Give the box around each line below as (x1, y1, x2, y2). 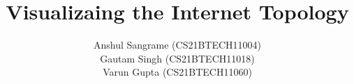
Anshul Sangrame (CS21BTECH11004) (93, 37, 262, 52)
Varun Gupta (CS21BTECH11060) (103, 65, 252, 79)
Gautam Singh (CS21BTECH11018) (100, 51, 255, 65)
